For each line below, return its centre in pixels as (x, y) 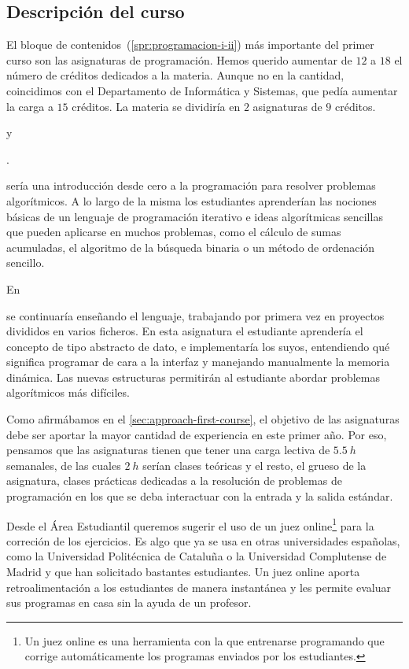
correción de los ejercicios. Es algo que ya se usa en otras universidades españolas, (203, 540)
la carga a (30, 106)
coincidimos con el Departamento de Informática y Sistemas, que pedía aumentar (202, 90)
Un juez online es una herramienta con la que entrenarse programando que (204, 640)
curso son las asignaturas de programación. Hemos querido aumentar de (179, 59)
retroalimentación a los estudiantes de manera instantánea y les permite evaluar (199, 587)
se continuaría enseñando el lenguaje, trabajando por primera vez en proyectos (195, 315)
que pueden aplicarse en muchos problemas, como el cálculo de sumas (174, 232)
